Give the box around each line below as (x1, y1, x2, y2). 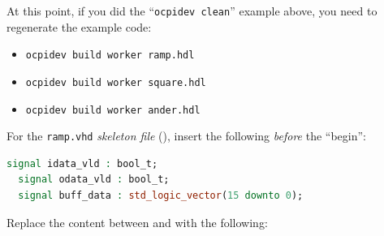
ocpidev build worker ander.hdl (25, 104, 201, 116)
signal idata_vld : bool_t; (6, 157, 158, 169)
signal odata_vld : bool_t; (18, 174, 170, 186)
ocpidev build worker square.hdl (25, 76, 206, 88)
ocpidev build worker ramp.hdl (25, 49, 195, 62)
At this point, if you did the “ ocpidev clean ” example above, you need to (6, 2, 378, 19)
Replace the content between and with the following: (6, 213, 268, 230)
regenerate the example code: (6, 18, 152, 35)
